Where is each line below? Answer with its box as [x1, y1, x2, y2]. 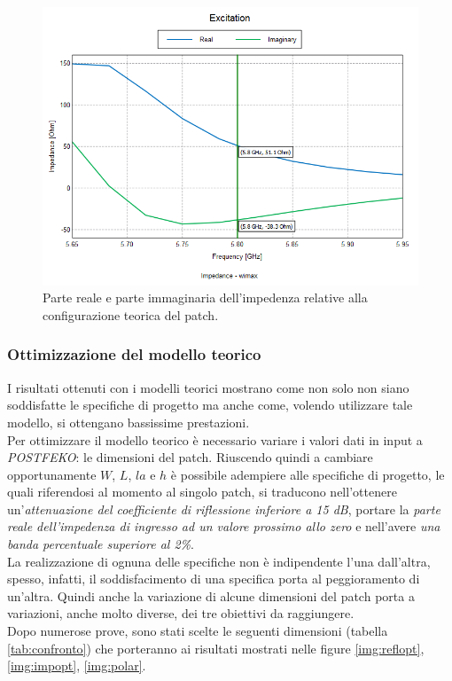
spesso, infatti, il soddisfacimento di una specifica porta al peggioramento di [7, 569, 420, 588]
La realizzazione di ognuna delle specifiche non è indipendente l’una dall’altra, [7, 552, 431, 570]
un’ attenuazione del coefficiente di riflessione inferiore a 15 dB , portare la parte [7, 499, 440, 518]
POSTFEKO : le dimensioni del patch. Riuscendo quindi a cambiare [7, 448, 373, 466]
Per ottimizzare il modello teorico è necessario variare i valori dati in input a [7, 430, 423, 449]
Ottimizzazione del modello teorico [7, 343, 261, 365]
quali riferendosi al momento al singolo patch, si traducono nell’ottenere [7, 482, 397, 501]
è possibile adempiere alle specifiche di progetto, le [170, 465, 445, 483]
